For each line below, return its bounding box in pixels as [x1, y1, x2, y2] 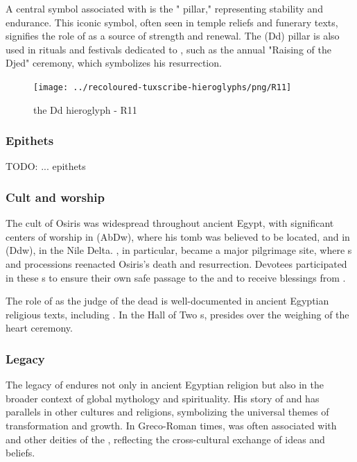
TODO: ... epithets [6, 159, 86, 173]
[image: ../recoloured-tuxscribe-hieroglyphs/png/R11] [33, 82, 292, 92]
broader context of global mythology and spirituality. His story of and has [6, 391, 320, 405]
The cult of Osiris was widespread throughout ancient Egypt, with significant [6, 216, 334, 230]
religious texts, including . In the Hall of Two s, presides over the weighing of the [6, 307, 349, 321]
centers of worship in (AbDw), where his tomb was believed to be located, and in [6, 229, 350, 243]
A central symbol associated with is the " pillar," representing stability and [6, 1, 323, 15]
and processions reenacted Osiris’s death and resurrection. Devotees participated [6, 257, 347, 271]
